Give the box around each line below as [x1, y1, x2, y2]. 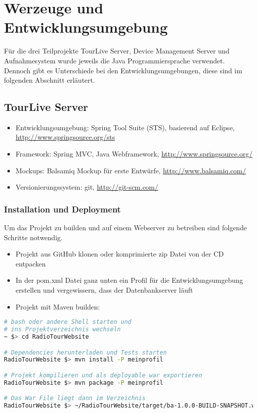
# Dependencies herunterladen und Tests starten [4, 349, 167, 356]
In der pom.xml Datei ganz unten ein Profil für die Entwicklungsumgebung [15, 275, 243, 285]
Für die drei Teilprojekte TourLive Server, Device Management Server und [4, 46, 230, 56]
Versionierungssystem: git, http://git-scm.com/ [15, 182, 159, 192]
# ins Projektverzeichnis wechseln [4, 326, 121, 333]
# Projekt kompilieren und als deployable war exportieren [4, 371, 202, 379]
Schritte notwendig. [4, 232, 63, 242]
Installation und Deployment [4, 203, 121, 215]
